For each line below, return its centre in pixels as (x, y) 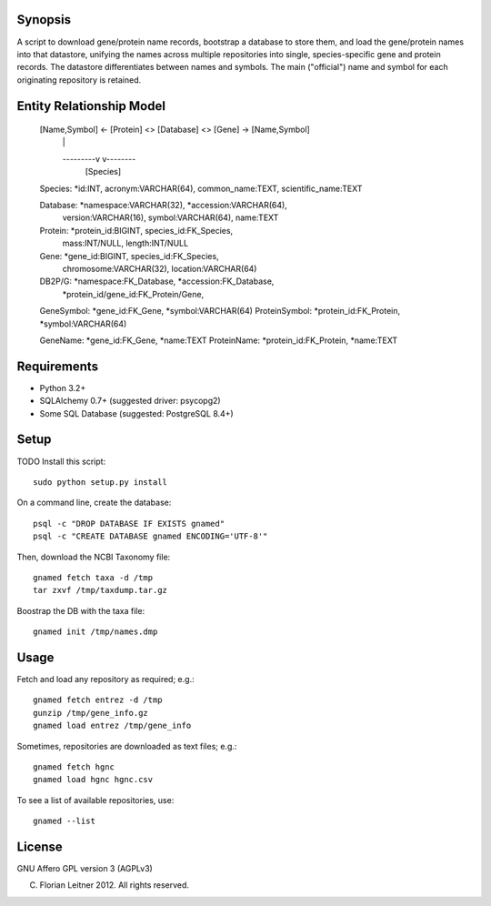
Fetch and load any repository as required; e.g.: (105, 679)
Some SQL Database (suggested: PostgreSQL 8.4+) (136, 413)
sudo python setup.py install (100, 482)
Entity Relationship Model (91, 106)
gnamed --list (64, 821)
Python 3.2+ (63, 388)
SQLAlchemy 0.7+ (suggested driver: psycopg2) (130, 401)
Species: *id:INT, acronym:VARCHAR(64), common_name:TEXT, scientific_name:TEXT (201, 188)
